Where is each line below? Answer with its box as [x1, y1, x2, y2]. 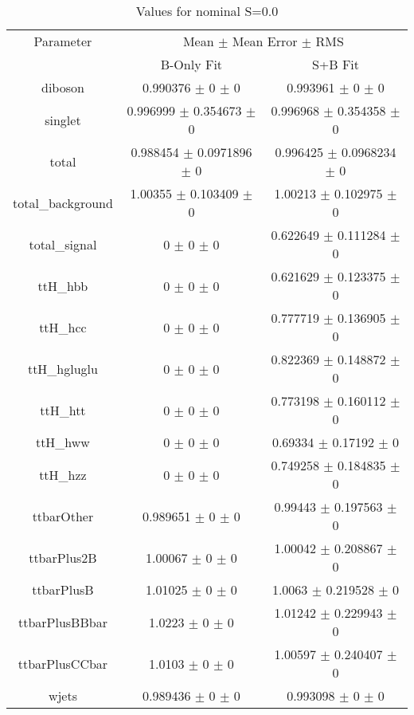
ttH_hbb [37, 276, 88, 295]
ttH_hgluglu [27, 359, 98, 378]
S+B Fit [311, 55, 360, 73]
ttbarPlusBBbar [18, 612, 107, 631]
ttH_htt [40, 400, 86, 419]
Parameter [33, 32, 92, 50]
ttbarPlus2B [29, 548, 97, 567]
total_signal [29, 234, 97, 253]
